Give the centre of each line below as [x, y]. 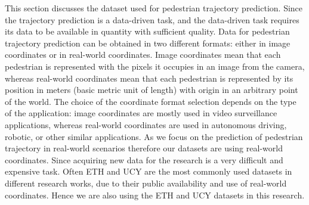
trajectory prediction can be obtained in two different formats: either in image [148, 43]
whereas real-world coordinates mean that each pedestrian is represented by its [149, 78]
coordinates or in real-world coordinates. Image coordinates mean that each [143, 55]
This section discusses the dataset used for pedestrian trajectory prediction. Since [154, 8]
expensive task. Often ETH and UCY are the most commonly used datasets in [149, 171]
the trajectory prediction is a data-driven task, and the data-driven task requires [152, 19]
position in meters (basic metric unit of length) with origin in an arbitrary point [152, 90]
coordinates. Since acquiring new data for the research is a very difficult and [144, 159]
